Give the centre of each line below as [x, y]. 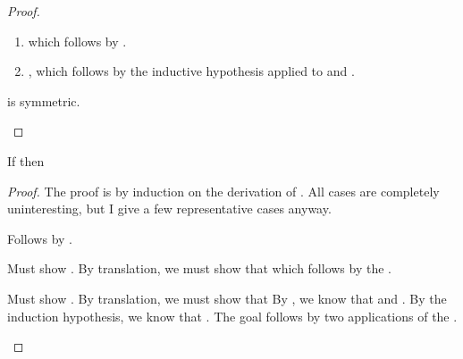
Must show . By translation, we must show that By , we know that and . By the [227, 298]
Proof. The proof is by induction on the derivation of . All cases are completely [223, 191]
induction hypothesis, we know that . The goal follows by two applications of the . [232, 316]
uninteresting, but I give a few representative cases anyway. [169, 209]
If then [26, 160]
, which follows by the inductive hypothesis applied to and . [191, 71]
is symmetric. [44, 100]
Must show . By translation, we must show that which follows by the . [199, 268]
